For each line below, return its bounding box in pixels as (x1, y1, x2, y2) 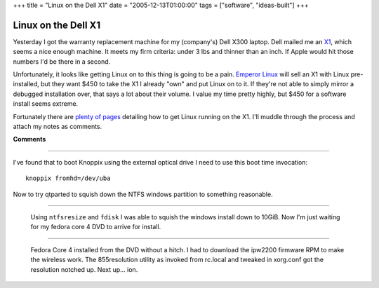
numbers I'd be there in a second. (13, 57, 111, 66)
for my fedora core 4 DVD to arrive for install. (30, 223, 161, 231)
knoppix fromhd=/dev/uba (25, 174, 111, 182)
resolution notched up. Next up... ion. (30, 265, 138, 273)
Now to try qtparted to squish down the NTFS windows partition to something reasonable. (13, 190, 273, 198)
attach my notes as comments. (13, 123, 102, 131)
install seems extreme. (13, 100, 79, 108)
